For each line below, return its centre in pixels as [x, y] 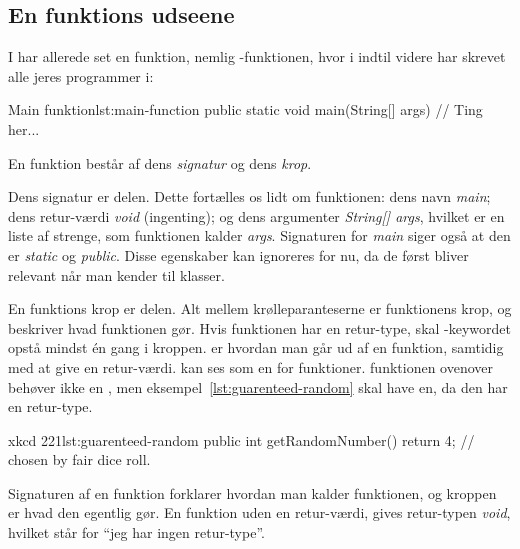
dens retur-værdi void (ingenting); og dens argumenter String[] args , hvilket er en [256, 215]
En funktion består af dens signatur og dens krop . [160, 162]
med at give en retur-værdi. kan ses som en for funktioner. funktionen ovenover [251, 366]
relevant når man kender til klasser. [116, 274]
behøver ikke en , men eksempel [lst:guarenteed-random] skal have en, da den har [258, 386]
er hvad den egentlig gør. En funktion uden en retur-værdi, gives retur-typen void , [259, 512]
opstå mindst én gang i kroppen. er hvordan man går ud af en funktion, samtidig [256, 347]
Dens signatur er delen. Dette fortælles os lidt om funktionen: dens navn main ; [249, 196]
